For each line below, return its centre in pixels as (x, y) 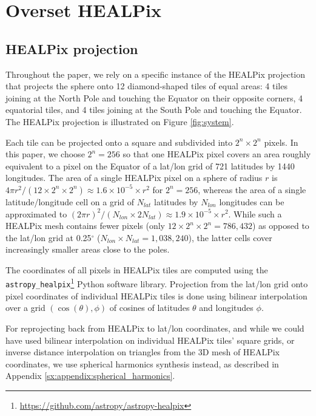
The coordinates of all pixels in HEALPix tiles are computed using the (137, 269)
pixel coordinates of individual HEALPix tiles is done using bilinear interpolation (156, 295)
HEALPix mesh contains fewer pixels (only (85, 226)
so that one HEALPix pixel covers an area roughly (217, 154)
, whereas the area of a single (252, 189)
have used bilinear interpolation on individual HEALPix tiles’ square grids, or (150, 340)
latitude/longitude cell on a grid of (70, 201)
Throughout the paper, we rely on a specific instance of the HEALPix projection (156, 74)
